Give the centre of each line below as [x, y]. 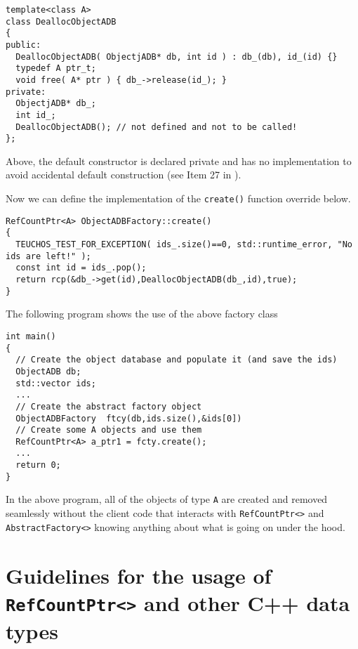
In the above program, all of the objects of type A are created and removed [167, 499]
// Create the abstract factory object [109, 406]
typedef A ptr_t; [56, 68]
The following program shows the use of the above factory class [142, 314]
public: [24, 45]
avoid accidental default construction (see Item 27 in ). [124, 175]
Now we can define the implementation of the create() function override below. [178, 198]
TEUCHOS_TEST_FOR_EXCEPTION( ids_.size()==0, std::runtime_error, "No [184, 245]
